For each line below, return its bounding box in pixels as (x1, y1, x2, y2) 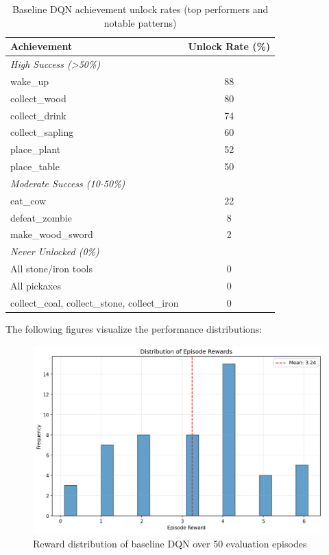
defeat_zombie (10, 210, 72, 224)
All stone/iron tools (10, 261, 93, 276)
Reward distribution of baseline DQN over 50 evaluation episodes (33, 536, 307, 550)
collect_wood (10, 91, 66, 105)
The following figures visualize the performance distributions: (5, 321, 263, 335)
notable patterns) (103, 15, 177, 29)
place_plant (10, 142, 61, 156)
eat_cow (10, 193, 47, 207)
